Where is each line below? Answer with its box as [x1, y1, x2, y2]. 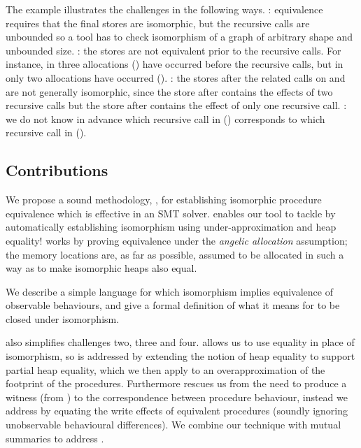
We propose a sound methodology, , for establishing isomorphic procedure [6, 192, 322, 207]
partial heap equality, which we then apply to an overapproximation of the [6, 362, 325, 377]
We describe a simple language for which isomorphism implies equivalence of [6, 284, 333, 298]
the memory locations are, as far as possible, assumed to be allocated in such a [6, 247, 344, 261]
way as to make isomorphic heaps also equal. [6, 261, 197, 275]
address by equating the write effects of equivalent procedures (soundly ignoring [6, 403, 348, 418]
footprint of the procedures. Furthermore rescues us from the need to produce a [6, 376, 347, 391]
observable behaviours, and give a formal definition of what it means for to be [6, 298, 340, 312]
